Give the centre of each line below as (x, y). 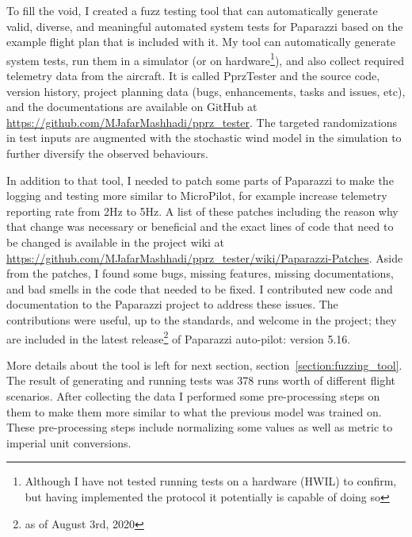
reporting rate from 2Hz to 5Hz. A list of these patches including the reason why (202, 211)
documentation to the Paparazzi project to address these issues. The (172, 304)
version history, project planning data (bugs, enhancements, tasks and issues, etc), (206, 91)
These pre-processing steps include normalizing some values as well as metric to (200, 427)
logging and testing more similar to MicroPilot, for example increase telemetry (197, 196)
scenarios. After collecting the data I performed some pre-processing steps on (193, 395)
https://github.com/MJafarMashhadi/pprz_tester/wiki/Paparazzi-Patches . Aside (205, 257)
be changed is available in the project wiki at (116, 242)
